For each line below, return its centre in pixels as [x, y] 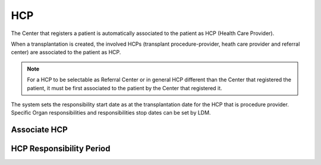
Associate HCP [39, 130]
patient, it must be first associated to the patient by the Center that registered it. [125, 88]
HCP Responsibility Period [61, 149]
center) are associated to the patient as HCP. [66, 52]
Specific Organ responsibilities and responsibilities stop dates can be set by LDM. [111, 113]
